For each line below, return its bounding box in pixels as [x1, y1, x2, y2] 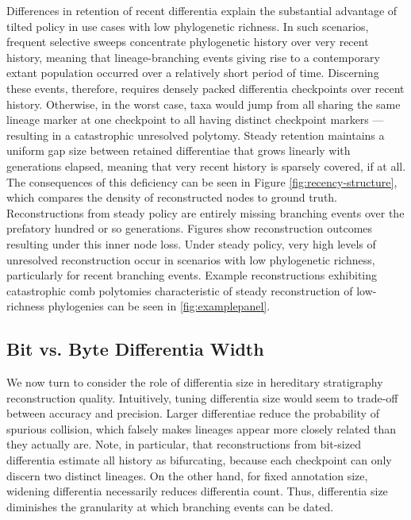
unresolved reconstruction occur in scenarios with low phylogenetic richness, [6, 251, 375, 268]
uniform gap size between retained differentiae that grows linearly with [6, 142, 351, 159]
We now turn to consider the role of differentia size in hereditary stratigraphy [6, 374, 383, 391]
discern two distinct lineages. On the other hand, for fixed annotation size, [6, 467, 368, 483]
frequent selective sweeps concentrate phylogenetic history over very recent [6, 33, 369, 50]
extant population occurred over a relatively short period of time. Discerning [6, 64, 379, 81]
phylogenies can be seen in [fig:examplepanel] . [48, 298, 271, 314]
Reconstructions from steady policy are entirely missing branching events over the [6, 204, 405, 221]
